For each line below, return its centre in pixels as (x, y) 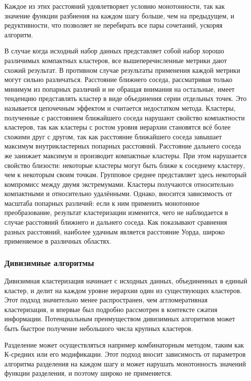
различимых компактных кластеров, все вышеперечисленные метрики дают (116, 60)
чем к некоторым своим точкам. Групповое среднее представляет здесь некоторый (125, 174)
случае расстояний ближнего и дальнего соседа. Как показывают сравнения (116, 222)
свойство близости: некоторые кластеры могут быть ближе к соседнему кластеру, (125, 165)
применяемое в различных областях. (58, 241)
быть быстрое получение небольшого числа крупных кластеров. (99, 328)
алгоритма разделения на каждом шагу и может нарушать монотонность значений (125, 363)
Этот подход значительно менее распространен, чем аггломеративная (106, 300)
